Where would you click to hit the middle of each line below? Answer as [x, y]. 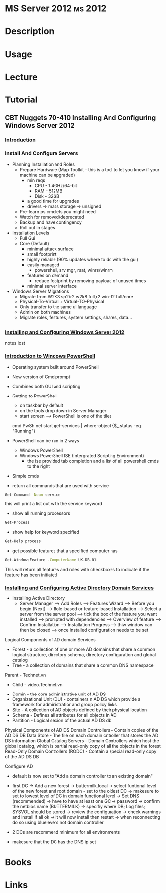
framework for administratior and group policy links [65, 705]
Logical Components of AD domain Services [50, 640]
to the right [38, 466]
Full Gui [28, 238]
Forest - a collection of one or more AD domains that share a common [83, 649]
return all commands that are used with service [60, 485]
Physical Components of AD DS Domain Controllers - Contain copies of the [82, 730]
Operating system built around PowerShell [55, 367]
